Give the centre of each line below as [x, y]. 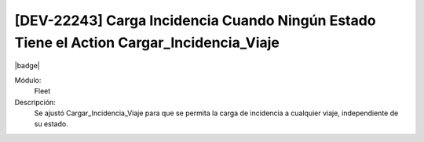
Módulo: [28, 80]
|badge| [27, 66]
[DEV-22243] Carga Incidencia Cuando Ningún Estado [195, 20]
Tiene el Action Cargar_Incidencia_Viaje [147, 42]
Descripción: [35, 102]
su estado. [51, 124]
